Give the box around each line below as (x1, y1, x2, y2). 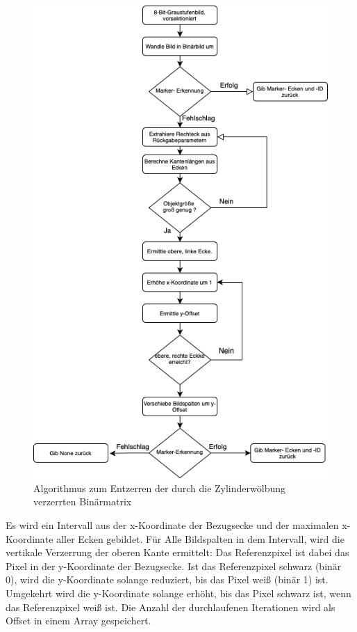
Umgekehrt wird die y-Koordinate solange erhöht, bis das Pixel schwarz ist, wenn (6, 586, 351, 601)
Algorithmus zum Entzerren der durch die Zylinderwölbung (33, 480, 285, 495)
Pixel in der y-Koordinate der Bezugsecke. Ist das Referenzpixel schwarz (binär (6, 558, 342, 573)
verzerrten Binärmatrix (33, 494, 132, 509)
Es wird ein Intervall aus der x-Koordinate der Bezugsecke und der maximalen (6, 518, 339, 532)
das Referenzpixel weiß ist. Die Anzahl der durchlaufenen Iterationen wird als (6, 599, 335, 614)
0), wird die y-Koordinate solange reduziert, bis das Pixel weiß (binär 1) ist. (6, 572, 329, 587)
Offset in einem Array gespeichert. (6, 613, 151, 628)
